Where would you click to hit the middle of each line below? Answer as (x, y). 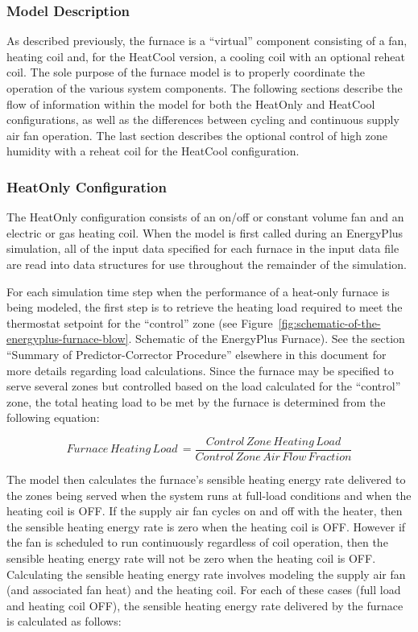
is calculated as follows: (64, 621)
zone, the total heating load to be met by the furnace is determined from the (196, 401)
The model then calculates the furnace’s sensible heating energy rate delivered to (206, 479)
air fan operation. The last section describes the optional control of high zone (197, 135)
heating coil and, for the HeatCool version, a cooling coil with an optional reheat (206, 56)
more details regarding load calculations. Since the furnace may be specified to (200, 370)
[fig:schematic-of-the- (329, 322)
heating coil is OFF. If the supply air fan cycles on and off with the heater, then (205, 511)
